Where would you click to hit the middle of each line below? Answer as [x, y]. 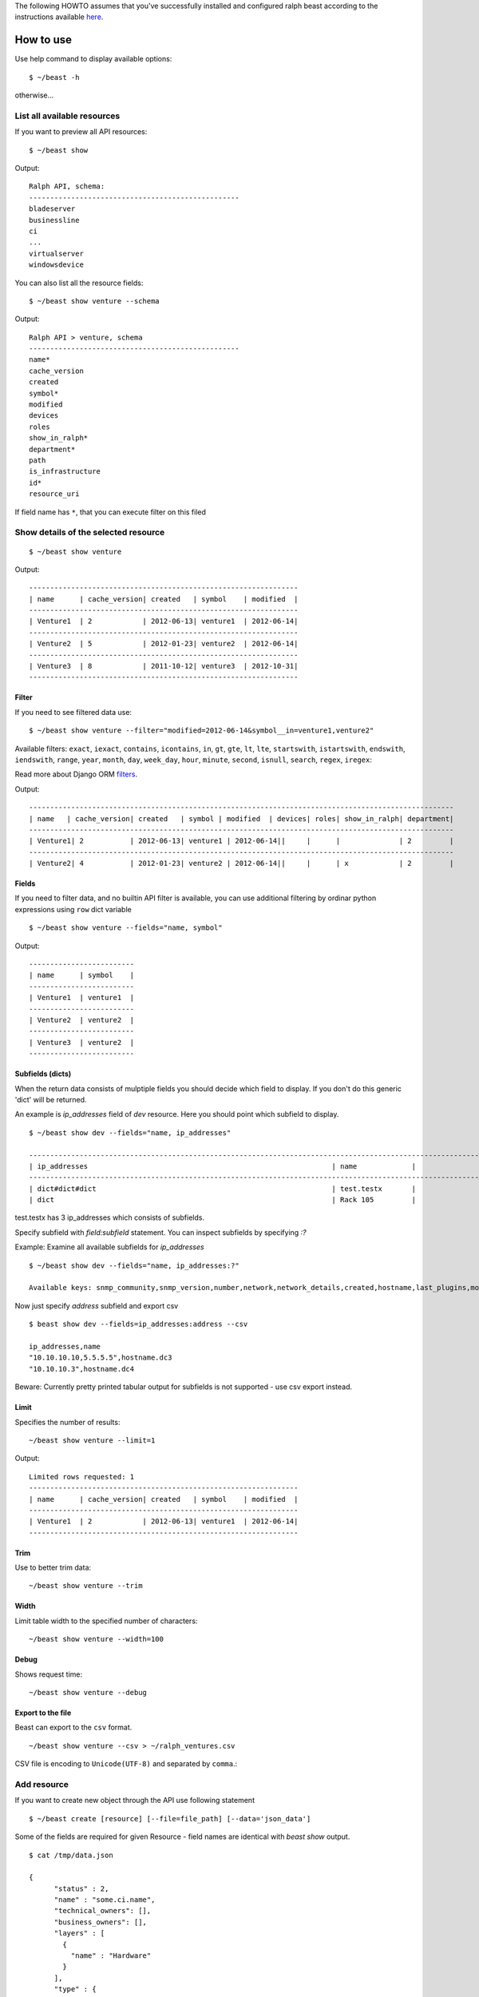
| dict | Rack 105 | [223, 1200]
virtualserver [56, 253]
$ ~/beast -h [54, 77]
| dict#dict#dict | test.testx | [223, 1189]
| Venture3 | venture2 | [82, 1042]
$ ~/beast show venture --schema [94, 301]
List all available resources [67, 116]
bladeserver [52, 209]
